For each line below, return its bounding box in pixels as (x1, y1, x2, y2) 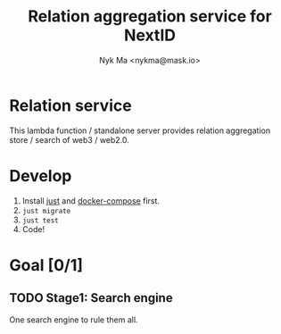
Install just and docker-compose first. (21, 195, 161, 206)
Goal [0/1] (9, 255, 83, 275)
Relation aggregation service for (28, 6, 272, 27)
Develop (9, 165, 72, 186)
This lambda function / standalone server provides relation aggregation (9, 125, 270, 136)
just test (21, 216, 60, 225)
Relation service (9, 96, 132, 115)
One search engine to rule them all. (9, 314, 138, 325)
